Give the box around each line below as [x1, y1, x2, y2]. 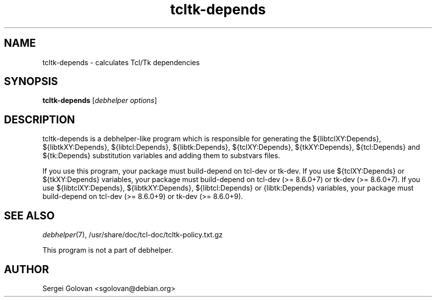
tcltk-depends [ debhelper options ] [42, 96, 157, 105]
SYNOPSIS [4, 75, 58, 88]
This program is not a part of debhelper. [42, 246, 173, 255]
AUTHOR [4, 263, 49, 276]
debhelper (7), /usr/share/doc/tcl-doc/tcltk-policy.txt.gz [42, 230, 223, 239]
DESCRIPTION [4, 113, 75, 126]
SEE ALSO [4, 209, 55, 222]
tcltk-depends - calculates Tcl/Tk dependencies [42, 58, 200, 67]
